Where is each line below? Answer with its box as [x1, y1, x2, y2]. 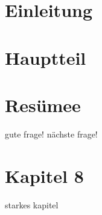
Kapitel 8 [5, 163, 84, 188]
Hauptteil [5, 45, 86, 70]
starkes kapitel [5, 198, 59, 211]
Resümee [5, 92, 81, 117]
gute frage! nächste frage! [5, 127, 98, 140]
